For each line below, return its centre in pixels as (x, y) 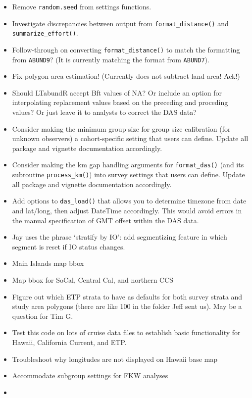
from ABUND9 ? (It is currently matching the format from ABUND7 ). (111, 59)
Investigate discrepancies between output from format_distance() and (120, 23)
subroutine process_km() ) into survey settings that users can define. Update (128, 174)
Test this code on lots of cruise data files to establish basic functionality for (126, 332)
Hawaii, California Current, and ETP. (69, 342)
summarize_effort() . (45, 33)
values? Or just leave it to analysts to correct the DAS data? (104, 112)
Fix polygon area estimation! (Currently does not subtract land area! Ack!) (126, 76)
